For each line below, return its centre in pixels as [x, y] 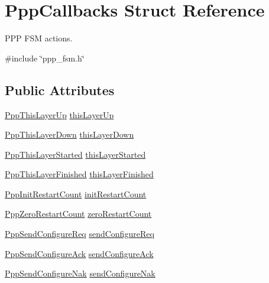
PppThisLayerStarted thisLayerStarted [75, 154]
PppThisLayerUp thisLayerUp [59, 114]
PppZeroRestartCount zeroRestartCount [78, 214]
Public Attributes [60, 90]
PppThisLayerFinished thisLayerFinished [79, 174]
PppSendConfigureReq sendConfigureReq [80, 234]
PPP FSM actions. [39, 38]
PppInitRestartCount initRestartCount [76, 193]
